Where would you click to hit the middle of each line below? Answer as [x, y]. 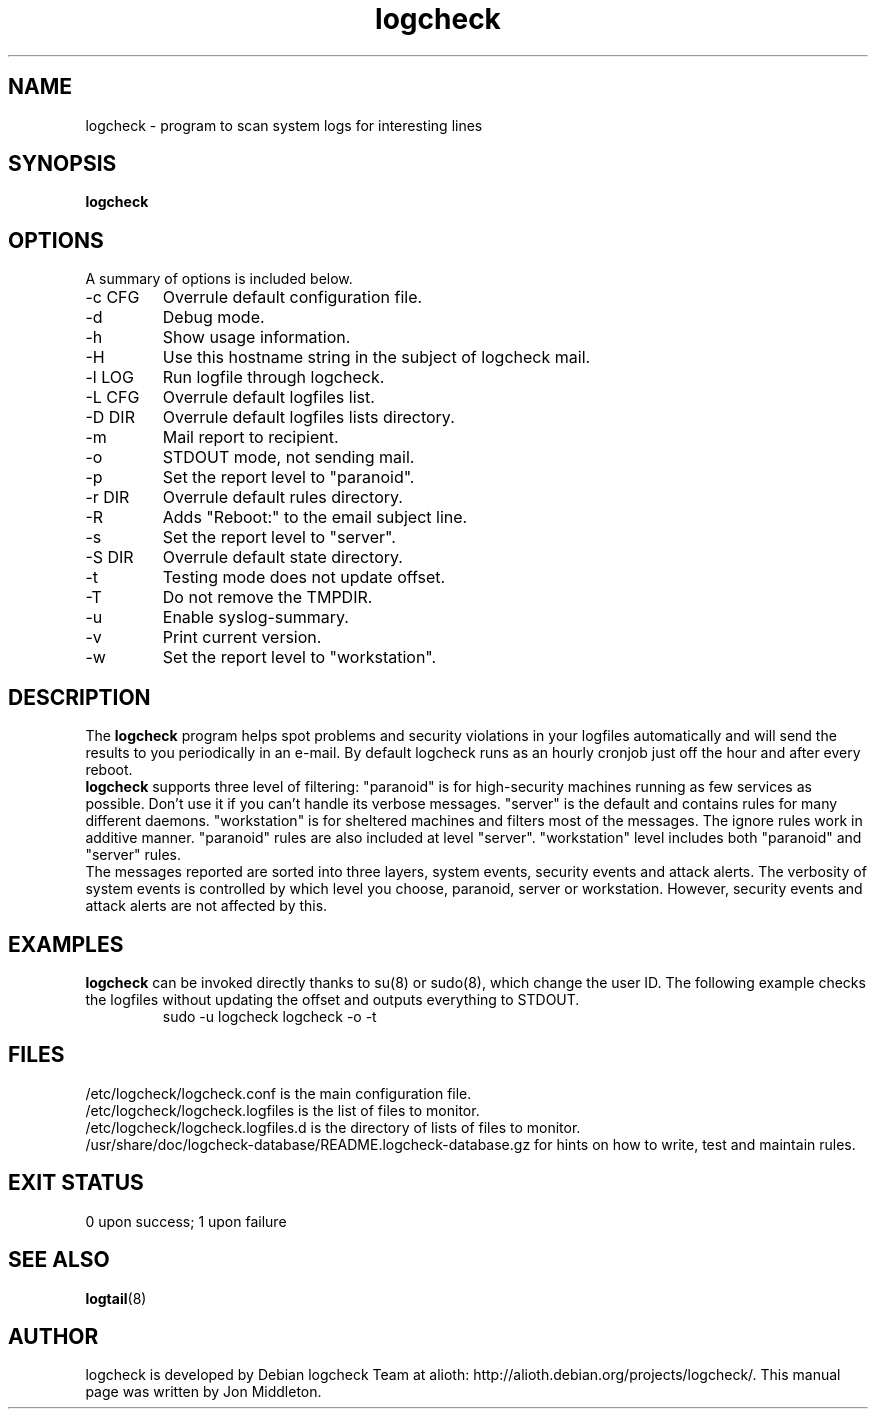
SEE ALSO [59, 1260]
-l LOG [109, 377]
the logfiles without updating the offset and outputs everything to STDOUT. [332, 999]
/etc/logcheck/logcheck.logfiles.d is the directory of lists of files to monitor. [333, 1127]
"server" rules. [133, 855]
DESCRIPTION [79, 697]
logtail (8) [116, 1298]
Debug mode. [213, 317]
